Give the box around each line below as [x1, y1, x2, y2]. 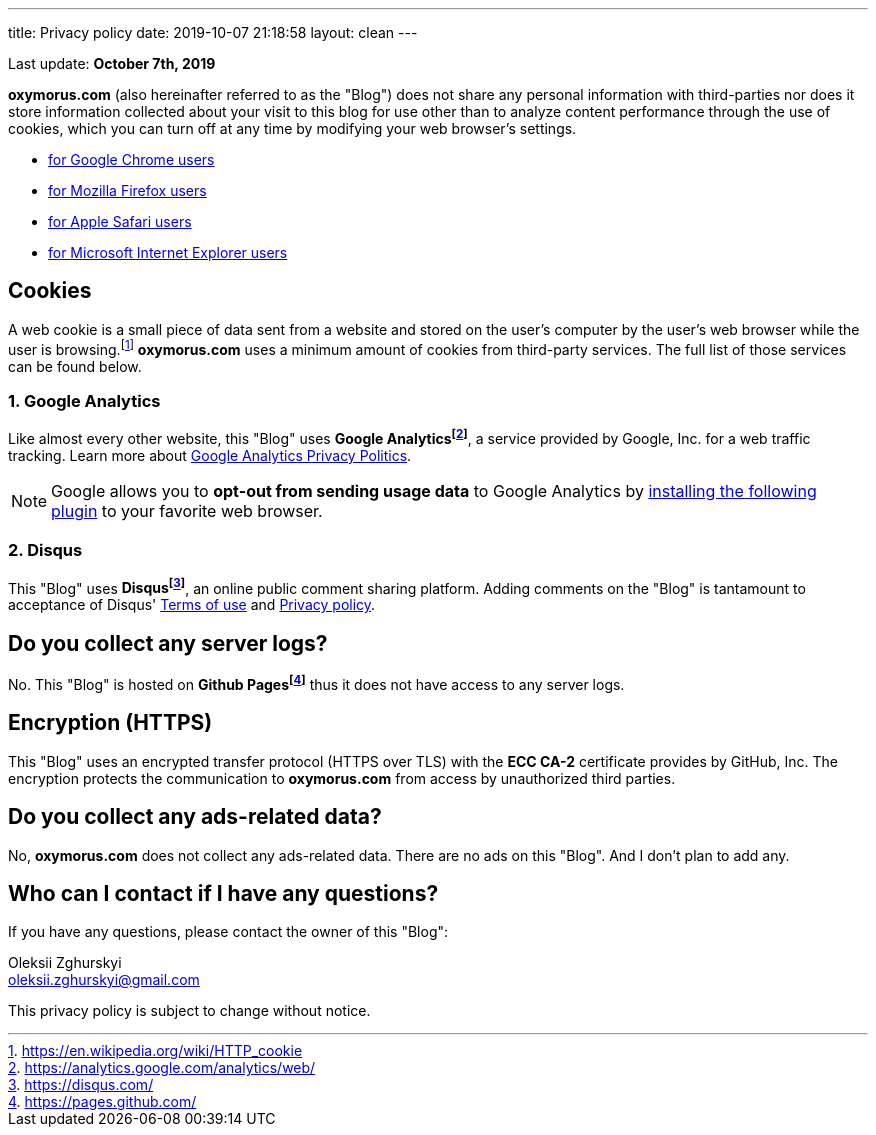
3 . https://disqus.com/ [8, 1076, 154, 1094]
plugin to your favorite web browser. [51, 500, 323, 521]
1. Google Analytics [8, 390, 161, 411]
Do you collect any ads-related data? [8, 804, 382, 830]
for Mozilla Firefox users [48, 182, 207, 199]
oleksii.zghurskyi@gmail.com [8, 971, 200, 989]
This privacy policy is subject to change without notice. [8, 1002, 371, 1020]
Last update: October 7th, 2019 [8, 55, 216, 72]
